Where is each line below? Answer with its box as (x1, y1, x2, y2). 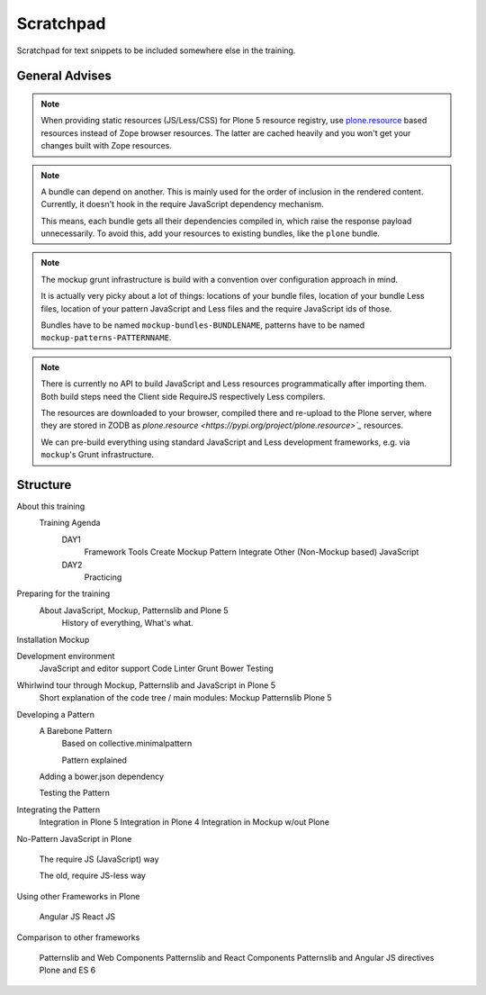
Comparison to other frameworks (16, 932, 140, 943)
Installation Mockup (16, 634, 90, 645)
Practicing (84, 572, 122, 583)
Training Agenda (39, 518, 101, 529)
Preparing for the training (16, 588, 111, 599)
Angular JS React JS (39, 911, 116, 922)
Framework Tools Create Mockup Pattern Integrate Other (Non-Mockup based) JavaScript (84, 547, 419, 557)
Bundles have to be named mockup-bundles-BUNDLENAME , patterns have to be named (40, 320, 365, 330)
